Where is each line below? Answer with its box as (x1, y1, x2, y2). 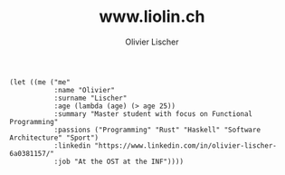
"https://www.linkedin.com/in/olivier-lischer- (94, 141, 278, 151)
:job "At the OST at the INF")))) (53, 157, 184, 166)
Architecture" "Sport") (9, 133, 100, 142)
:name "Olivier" (53, 85, 116, 94)
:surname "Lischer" (53, 93, 128, 102)
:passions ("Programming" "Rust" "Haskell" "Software (53, 125, 261, 134)
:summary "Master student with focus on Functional (53, 109, 253, 119)
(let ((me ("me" (9, 77, 71, 87)
